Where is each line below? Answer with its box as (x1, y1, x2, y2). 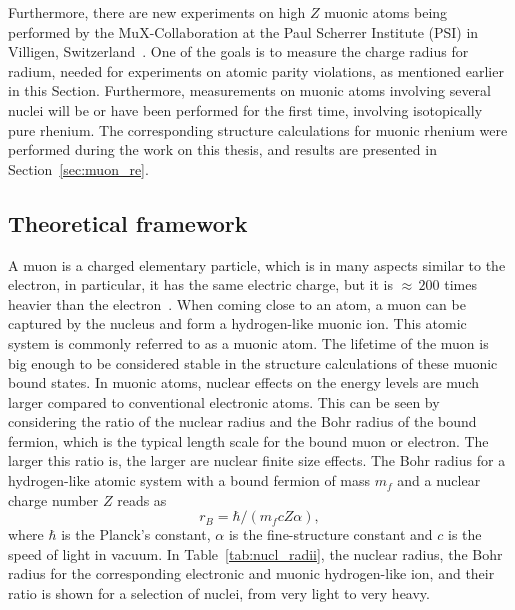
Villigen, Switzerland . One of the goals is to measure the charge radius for (8, 41, 469, 62)
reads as (117, 489, 167, 510)
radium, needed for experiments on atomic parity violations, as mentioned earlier (8, 60, 504, 81)
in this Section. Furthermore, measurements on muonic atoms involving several (8, 80, 491, 101)
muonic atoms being (324, 2, 448, 22)
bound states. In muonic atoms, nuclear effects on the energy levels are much (8, 372, 479, 393)
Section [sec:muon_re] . (8, 158, 149, 179)
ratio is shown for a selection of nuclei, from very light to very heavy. (8, 583, 430, 604)
